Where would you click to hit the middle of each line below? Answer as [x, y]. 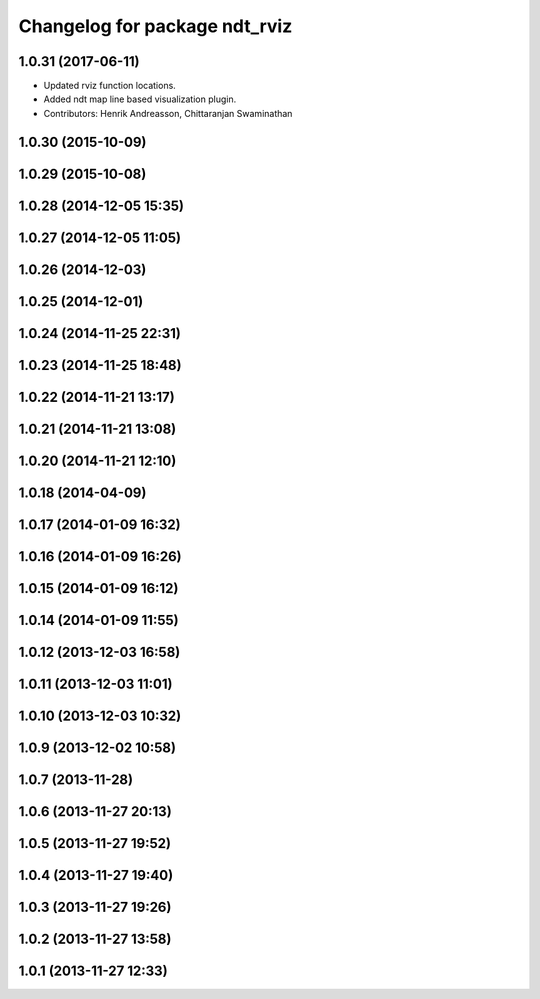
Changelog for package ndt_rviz [155, 26]
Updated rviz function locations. [110, 86]
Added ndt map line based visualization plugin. [140, 99]
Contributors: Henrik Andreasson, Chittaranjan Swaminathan [168, 113]
